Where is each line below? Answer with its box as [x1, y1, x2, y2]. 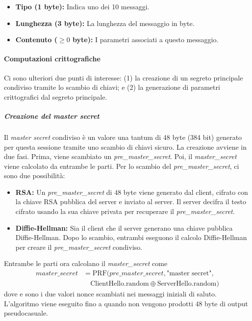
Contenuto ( [15, 34, 57, 45]
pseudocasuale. [4, 308, 48, 318]
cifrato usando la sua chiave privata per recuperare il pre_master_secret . [15, 206, 235, 216]
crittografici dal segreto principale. [4, 91, 107, 102]
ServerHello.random [157, 280, 217, 288]
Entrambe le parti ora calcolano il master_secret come [4, 258, 168, 268]
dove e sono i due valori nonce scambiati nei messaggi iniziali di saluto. [4, 289, 217, 299]
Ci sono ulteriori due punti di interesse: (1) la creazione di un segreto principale [4, 72, 243, 82]
